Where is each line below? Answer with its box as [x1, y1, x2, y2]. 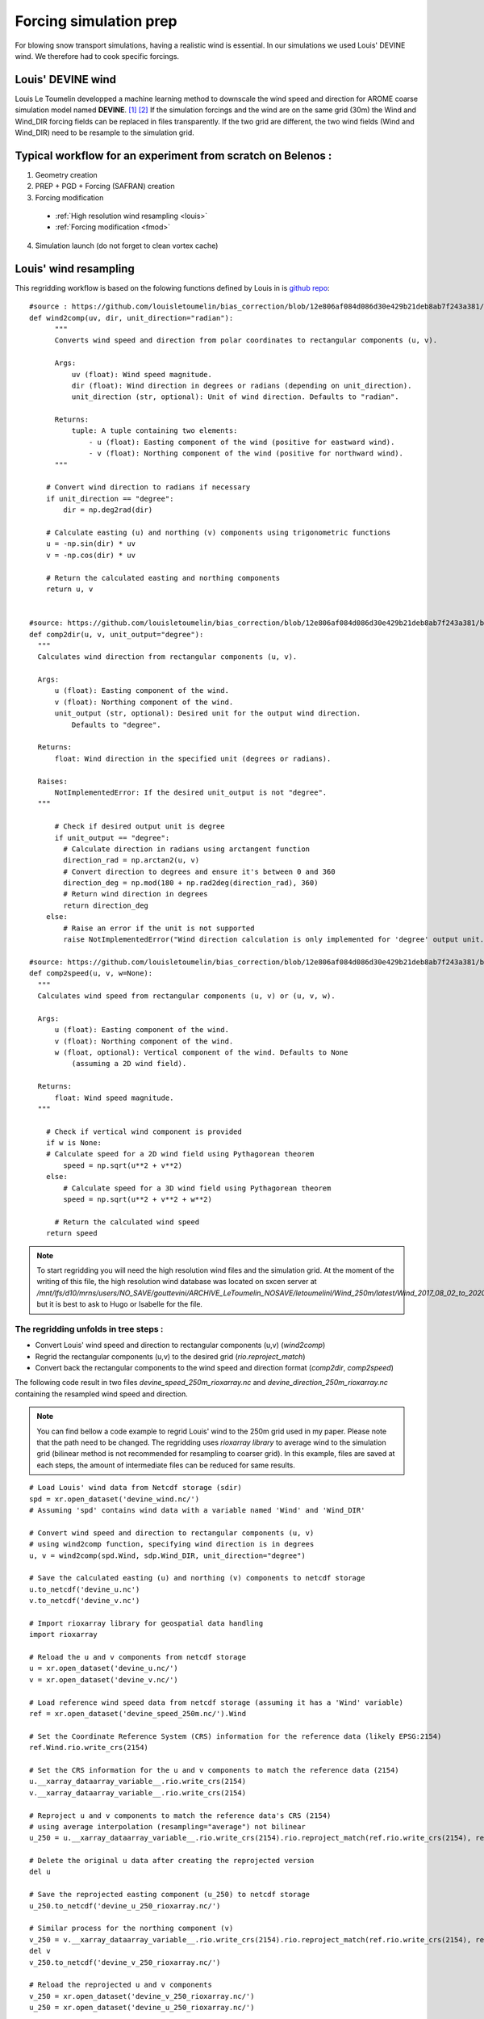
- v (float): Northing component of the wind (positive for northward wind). [89, 449, 403, 458]
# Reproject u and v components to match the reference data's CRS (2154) [29, 1811, 332, 1820]
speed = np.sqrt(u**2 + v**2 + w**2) [63, 1195, 213, 1204]
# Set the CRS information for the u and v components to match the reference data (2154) [29, 1765, 399, 1774]
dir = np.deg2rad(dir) [63, 506, 153, 514]
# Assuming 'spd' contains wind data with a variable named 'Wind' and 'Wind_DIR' [29, 1505, 365, 1514]
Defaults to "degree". [71, 720, 161, 729]
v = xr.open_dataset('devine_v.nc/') [29, 1675, 179, 1684]
